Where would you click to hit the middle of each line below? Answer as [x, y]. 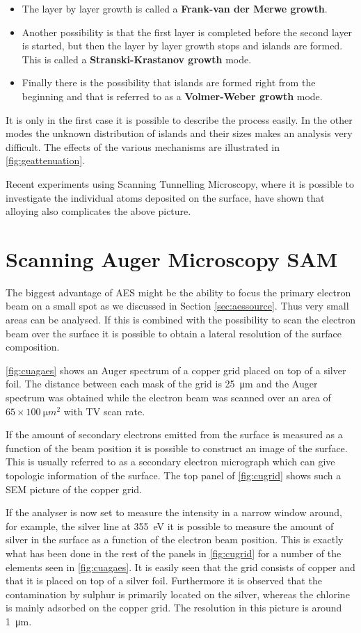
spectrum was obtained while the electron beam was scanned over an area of [168, 397]
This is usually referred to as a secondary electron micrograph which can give [170, 462]
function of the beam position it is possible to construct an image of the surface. [177, 448]
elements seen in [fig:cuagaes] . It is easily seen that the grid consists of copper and [180, 567]
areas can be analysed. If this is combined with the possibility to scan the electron [181, 320]
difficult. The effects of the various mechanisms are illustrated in [143, 146]
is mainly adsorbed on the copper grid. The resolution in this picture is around [174, 608]
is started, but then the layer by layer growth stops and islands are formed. [182, 46]
